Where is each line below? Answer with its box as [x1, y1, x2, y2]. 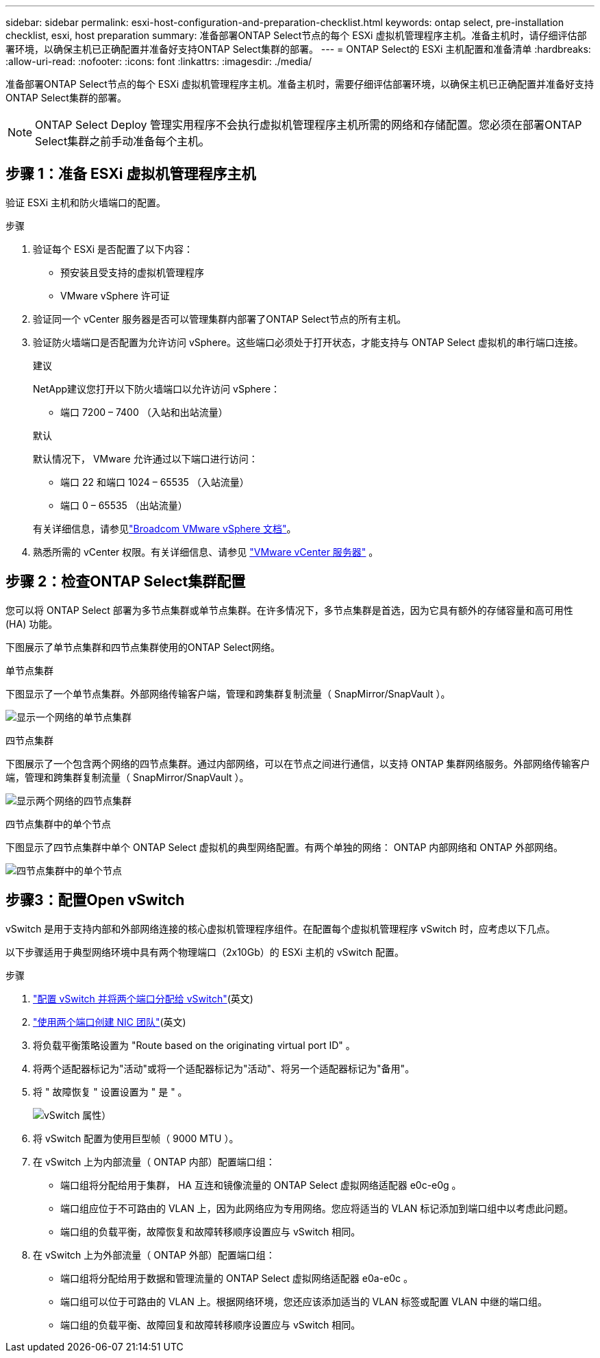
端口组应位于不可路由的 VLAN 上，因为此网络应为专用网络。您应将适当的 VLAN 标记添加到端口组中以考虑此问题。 [60, 1202, 574, 1214]
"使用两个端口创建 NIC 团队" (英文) [33, 1015, 186, 1028]
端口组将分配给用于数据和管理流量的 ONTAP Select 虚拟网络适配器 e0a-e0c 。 [60, 1272, 413, 1284]
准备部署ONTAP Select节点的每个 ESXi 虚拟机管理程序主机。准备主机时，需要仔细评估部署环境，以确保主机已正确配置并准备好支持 [5, 78, 594, 90]
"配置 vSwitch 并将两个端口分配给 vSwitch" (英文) [33, 992, 253, 1004]
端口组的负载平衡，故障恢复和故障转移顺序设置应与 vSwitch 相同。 [60, 1225, 361, 1237]
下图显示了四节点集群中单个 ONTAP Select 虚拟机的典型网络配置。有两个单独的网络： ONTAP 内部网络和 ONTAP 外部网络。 [5, 841, 563, 853]
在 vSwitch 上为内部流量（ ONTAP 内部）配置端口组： [33, 1155, 275, 1168]
